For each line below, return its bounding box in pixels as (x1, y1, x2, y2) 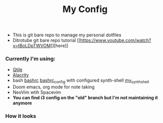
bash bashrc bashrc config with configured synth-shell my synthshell (12, 77, 149, 85)
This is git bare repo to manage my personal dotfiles (12, 32, 121, 38)
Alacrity (12, 72, 29, 78)
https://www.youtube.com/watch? (80, 37, 151, 43)
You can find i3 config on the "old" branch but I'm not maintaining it (12, 95, 158, 101)
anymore (12, 100, 32, 106)
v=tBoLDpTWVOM (12, 43, 51, 49)
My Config (62, 4, 108, 15)
